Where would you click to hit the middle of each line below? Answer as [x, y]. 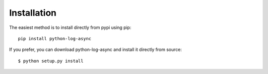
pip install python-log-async [55, 38]
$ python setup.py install [51, 61]
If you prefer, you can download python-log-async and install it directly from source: [96, 49]
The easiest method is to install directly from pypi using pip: [70, 27]
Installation [33, 13]
